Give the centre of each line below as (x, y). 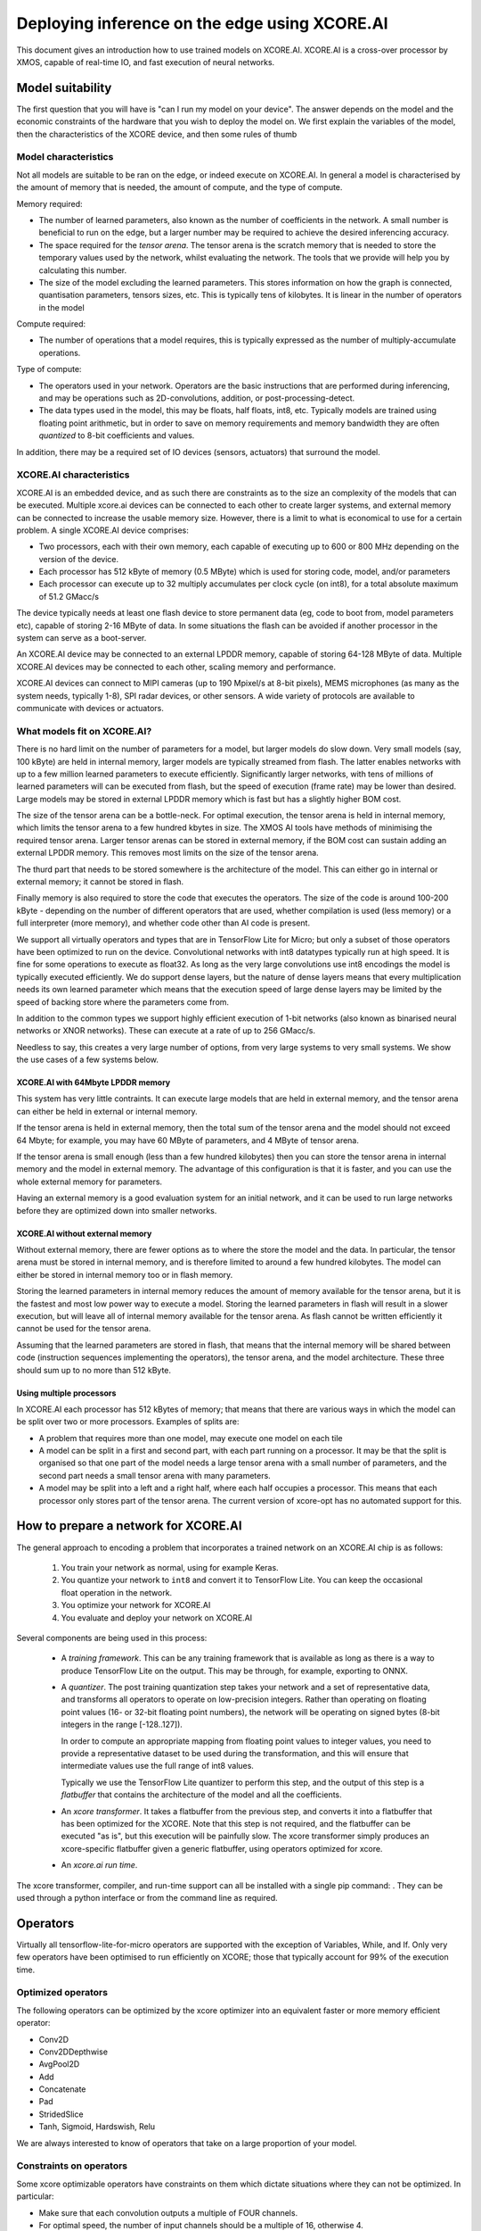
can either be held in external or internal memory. (107, 1111)
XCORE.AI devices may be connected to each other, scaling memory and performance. (176, 667)
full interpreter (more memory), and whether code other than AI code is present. (163, 923)
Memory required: (50, 203)
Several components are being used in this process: (112, 1638)
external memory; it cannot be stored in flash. (100, 882)
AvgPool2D (59, 2064)
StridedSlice (61, 2114)
